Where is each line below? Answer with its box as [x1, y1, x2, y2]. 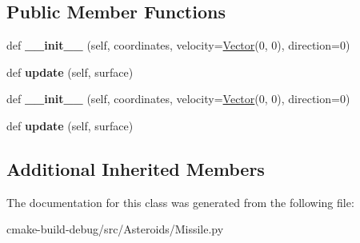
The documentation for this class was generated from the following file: [6, 193, 354, 210]
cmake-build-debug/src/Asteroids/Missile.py [6, 221, 224, 237]
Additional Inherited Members [6, 156, 265, 181]
